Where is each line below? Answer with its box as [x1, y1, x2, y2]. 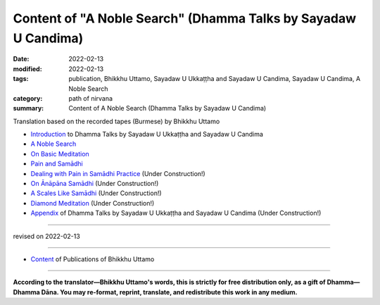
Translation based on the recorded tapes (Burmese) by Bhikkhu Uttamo [13, 117, 220, 125]
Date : [13, 55, 30, 63]
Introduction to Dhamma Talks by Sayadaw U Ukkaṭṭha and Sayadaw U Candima [30, 130, 264, 139]
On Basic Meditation [30, 149, 89, 158]
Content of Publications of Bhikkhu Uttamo [30, 254, 155, 263]
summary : [13, 104, 44, 113]
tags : [13, 75, 29, 83]
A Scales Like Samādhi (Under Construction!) [30, 189, 162, 197]
